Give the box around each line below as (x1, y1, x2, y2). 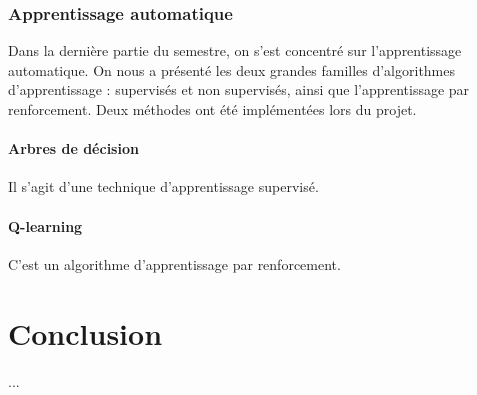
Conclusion (8, 312, 163, 353)
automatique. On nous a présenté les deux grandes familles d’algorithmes (8, 59, 456, 80)
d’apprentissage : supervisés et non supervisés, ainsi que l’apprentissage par (8, 79, 470, 100)
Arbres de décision (8, 138, 139, 159)
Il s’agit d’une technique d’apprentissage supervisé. (8, 176, 319, 197)
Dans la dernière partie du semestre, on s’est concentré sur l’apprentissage (8, 40, 462, 61)
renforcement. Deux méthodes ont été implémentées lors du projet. (8, 99, 417, 119)
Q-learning (8, 215, 83, 236)
